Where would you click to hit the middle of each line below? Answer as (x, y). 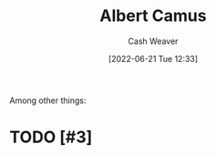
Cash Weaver (153, 41)
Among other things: (48, 100)
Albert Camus (153, 16)
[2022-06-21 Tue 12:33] (153, 58)
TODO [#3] (51, 137)
